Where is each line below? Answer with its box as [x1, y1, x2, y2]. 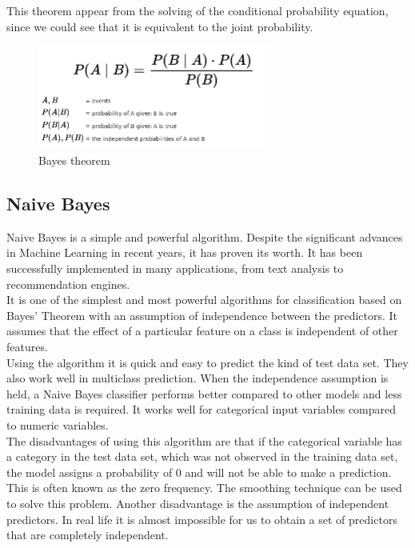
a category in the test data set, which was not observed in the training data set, [6, 448, 398, 465]
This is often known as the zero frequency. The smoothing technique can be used [6, 479, 402, 496]
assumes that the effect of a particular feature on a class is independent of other [6, 322, 398, 339]
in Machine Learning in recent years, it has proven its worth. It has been [6, 244, 363, 261]
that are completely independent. [6, 526, 169, 543]
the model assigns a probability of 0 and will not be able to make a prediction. [6, 463, 392, 480]
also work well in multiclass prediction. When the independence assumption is [6, 370, 389, 386]
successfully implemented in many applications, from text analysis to [6, 260, 344, 277]
